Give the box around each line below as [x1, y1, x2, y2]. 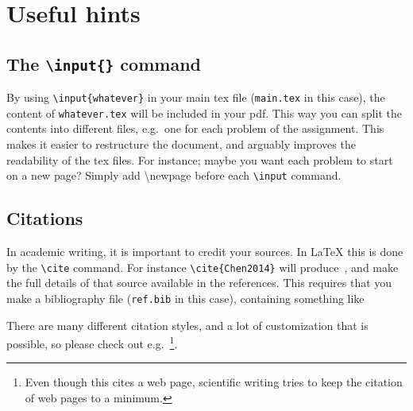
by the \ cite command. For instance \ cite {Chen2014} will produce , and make [6, 258, 399, 275]
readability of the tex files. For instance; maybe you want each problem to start [6, 151, 393, 168]
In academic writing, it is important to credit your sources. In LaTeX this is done [6, 243, 403, 260]
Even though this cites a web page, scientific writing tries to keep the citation [25, 374, 403, 390]
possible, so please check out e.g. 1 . [6, 333, 178, 351]
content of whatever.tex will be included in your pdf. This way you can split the [6, 104, 402, 121]
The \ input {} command [6, 51, 201, 76]
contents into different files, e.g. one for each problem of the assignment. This [6, 120, 384, 137]
